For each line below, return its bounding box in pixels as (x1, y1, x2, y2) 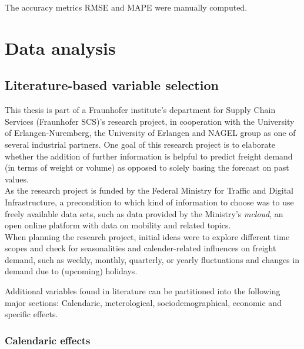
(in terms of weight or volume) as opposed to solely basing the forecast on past (5, 161, 289, 174)
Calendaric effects (5, 333, 91, 347)
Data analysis (5, 35, 116, 59)
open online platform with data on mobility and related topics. (5, 219, 231, 231)
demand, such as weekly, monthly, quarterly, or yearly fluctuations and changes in (5, 253, 300, 265)
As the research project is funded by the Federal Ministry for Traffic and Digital (5, 184, 293, 197)
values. (5, 172, 29, 185)
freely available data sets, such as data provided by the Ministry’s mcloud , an (5, 207, 283, 220)
